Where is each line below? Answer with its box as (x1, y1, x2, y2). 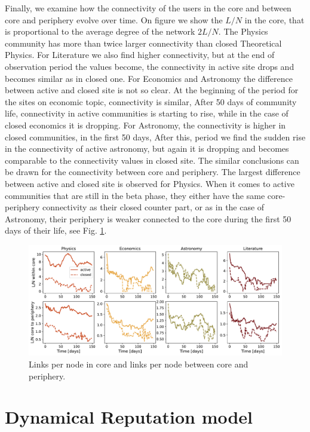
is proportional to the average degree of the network (5, 25, 195, 38)
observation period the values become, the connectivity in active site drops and (5, 60, 294, 72)
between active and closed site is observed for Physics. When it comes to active (5, 177, 294, 189)
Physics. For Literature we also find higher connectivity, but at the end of (5, 48, 275, 61)
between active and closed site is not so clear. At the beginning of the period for (5, 84, 299, 96)
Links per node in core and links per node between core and (29, 357, 248, 370)
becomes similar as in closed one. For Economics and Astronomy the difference (5, 72, 293, 84)
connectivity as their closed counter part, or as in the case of (42, 201, 265, 213)
